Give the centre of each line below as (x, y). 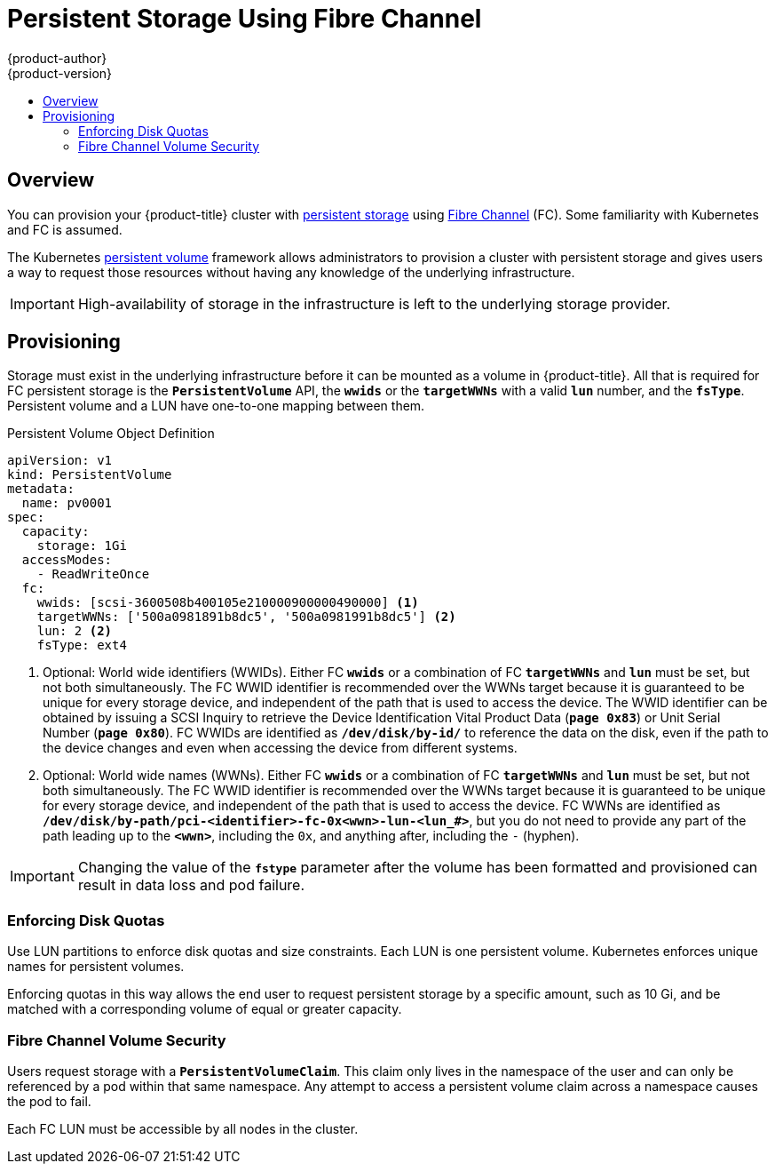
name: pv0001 (67, 503)
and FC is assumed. (65, 229)
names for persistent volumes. (96, 967)
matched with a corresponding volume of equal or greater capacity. (205, 1009)
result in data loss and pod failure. (191, 885)
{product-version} (60, 73)
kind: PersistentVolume (90, 475)
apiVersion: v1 (60, 461)
